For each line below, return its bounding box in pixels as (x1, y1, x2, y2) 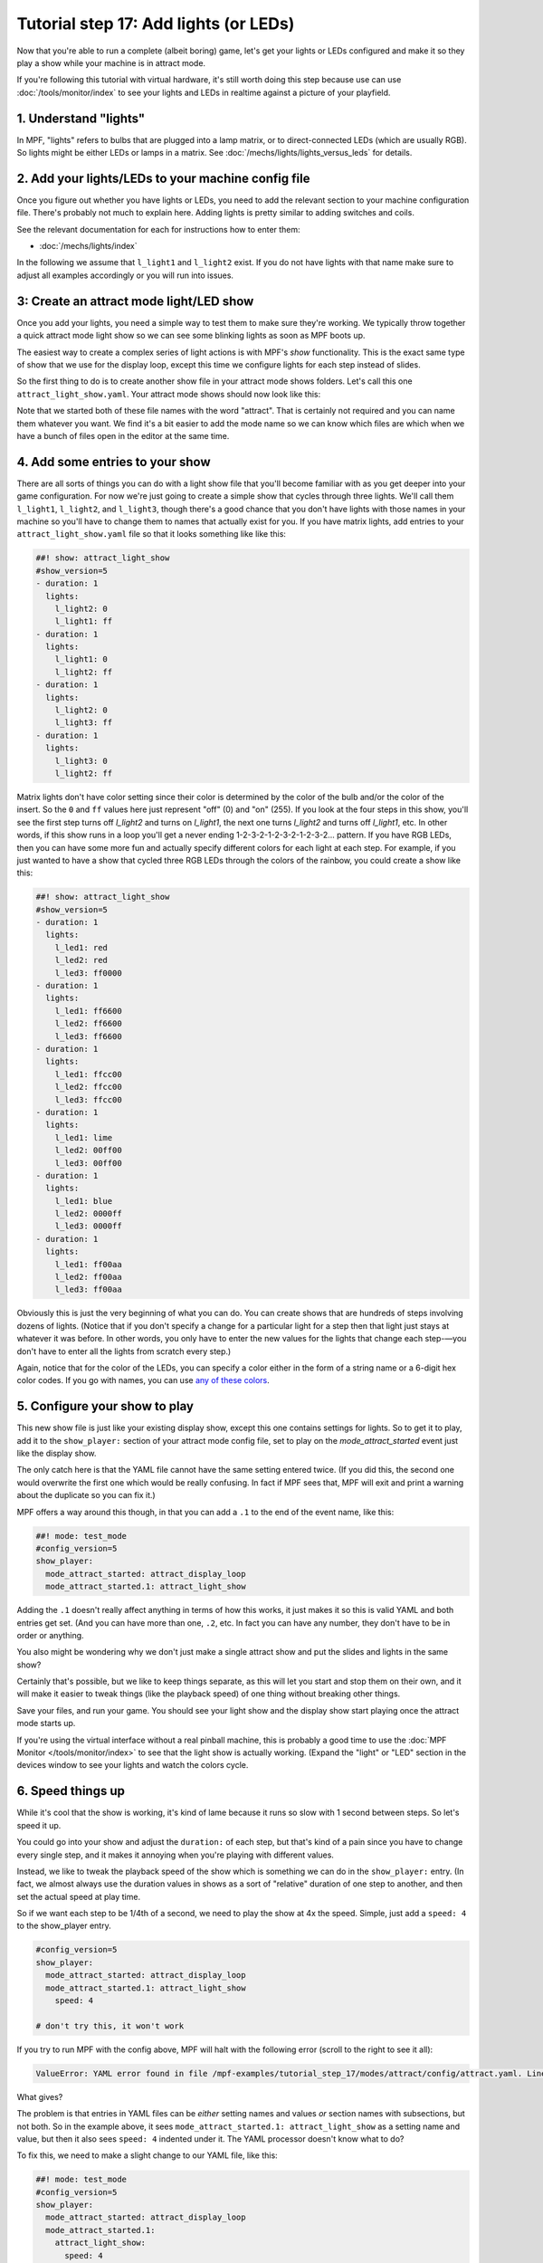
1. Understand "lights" (16, 110, 146, 126)
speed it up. (16, 1819, 62, 1830)
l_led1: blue (54, 1196, 113, 1206)
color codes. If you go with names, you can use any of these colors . (16, 1375, 271, 1386)
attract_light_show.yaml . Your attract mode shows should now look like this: (16, 388, 321, 399)
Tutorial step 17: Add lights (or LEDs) (16, 14, 295, 33)
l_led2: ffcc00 (54, 1082, 122, 1093)
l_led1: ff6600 (54, 1006, 122, 1016)
